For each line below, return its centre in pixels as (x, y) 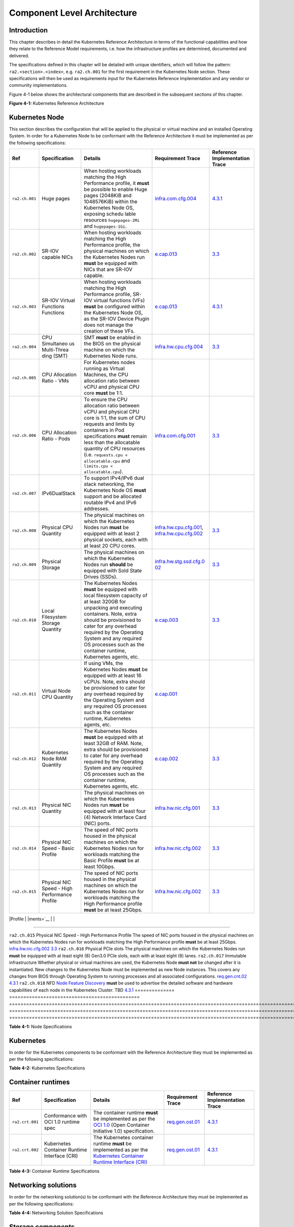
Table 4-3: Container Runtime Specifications (54, 1171)
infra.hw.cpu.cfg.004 (179, 347)
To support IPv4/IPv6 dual (114, 478)
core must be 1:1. (104, 393)
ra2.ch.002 (24, 254)
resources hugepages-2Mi (112, 220)
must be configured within (115, 307)
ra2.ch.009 (24, 564)
